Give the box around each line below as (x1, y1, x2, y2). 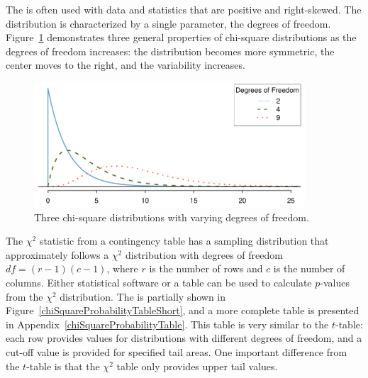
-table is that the (26, 358, 100, 373)
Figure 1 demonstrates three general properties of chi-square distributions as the (6, 30, 357, 45)
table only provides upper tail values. (116, 358, 278, 373)
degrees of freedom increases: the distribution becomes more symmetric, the (6, 43, 335, 58)
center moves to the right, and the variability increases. (6, 57, 245, 72)
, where (106, 261, 138, 276)
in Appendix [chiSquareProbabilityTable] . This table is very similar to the (6, 316, 329, 331)
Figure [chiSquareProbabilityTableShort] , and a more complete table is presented (6, 303, 359, 318)
